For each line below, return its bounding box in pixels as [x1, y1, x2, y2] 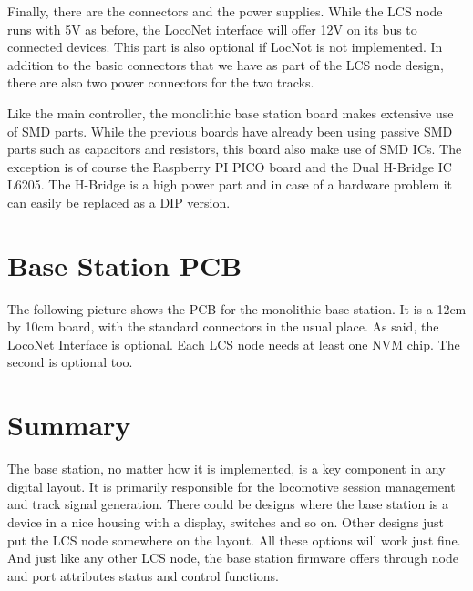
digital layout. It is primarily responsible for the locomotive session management [7, 476, 456, 495]
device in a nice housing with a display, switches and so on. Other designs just [7, 512, 444, 531]
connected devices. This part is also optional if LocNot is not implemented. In [7, 37, 443, 56]
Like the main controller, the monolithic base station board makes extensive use [7, 103, 454, 122]
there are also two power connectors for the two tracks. [7, 73, 314, 92]
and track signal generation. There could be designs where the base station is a [7, 494, 448, 514]
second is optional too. [7, 352, 133, 372]
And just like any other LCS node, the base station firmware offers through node [7, 548, 458, 567]
